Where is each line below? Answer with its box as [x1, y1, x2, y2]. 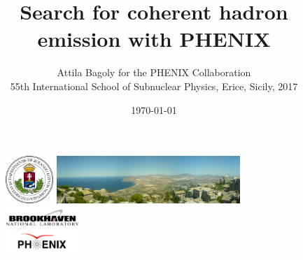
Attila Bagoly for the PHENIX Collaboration [57, 65, 251, 80]
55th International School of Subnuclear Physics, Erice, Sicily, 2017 [10, 78, 298, 93]
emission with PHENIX [37, 24, 271, 53]
